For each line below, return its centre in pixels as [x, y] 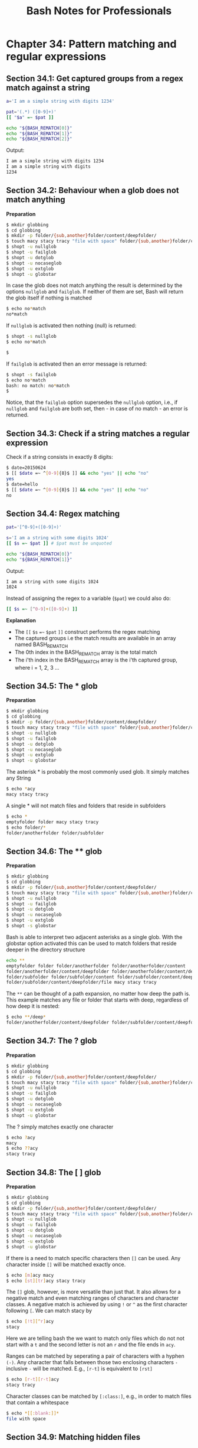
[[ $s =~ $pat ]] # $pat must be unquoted [59, 543]
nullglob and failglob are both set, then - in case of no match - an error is [97, 409]
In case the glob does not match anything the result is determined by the [94, 285]
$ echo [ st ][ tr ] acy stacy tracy [46, 1281]
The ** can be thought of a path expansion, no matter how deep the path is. [98, 994]
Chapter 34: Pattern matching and [91, 44]
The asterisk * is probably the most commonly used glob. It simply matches [98, 772]
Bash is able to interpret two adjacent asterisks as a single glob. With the [94, 937]
